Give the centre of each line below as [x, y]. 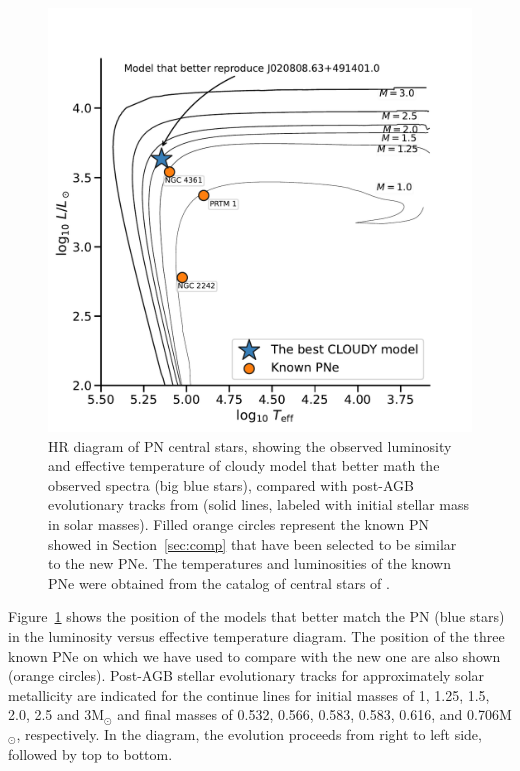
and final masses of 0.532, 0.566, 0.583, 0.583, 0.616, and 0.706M [314, 714]
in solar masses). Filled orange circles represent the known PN [238, 523]
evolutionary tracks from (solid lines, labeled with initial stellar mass [259, 504]
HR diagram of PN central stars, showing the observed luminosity [250, 445]
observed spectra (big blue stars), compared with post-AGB [231, 484]
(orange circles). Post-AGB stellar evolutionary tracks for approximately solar [246, 675]
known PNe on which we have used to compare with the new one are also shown [254, 655]
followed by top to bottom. [90, 753]
